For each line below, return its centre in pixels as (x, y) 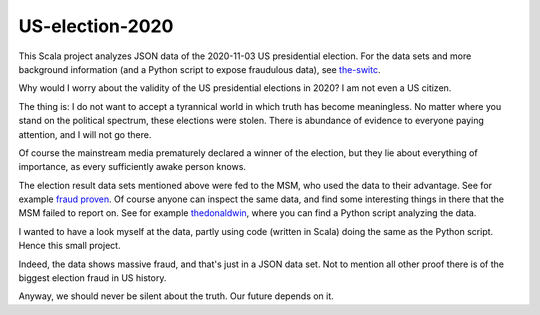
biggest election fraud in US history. (92, 278)
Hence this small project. (69, 246)
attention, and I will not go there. (85, 134)
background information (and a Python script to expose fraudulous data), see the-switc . (199, 69)
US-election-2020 (96, 26)
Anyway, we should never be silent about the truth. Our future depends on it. (176, 296)
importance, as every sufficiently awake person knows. (132, 167)
